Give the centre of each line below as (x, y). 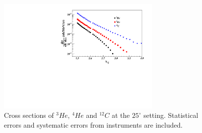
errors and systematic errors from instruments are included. (93, 124)
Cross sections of (29, 115)
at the (121, 115)
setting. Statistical (171, 115)
